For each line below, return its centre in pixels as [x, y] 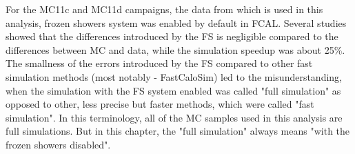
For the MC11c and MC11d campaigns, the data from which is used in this [164, 9]
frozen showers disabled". [58, 144]
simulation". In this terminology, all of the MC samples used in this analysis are [174, 117]
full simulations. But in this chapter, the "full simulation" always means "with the [178, 131]
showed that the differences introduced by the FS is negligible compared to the [172, 36]
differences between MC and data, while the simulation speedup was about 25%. [175, 49]
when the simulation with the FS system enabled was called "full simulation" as [173, 90]
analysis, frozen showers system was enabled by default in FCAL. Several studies [176, 22]
